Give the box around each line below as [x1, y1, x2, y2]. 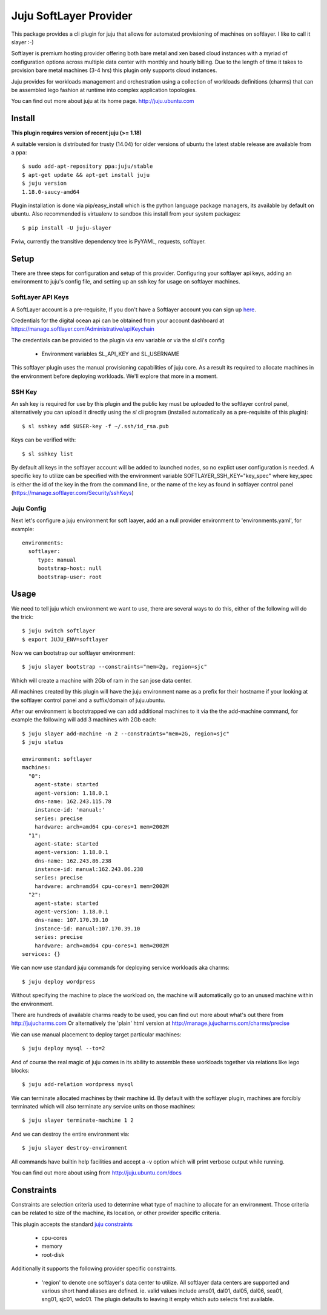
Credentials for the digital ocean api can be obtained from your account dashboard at [11, 317, 224, 324]
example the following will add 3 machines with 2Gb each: [11, 716, 157, 723]
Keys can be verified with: [11, 436, 76, 443]
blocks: [11, 1067, 30, 1074]
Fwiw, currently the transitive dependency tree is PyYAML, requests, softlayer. [11, 238, 206, 245]
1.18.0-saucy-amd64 [22, 188, 80, 195]
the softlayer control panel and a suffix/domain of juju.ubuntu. [11, 697, 166, 704]
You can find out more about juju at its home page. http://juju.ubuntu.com [11, 98, 194, 105]
